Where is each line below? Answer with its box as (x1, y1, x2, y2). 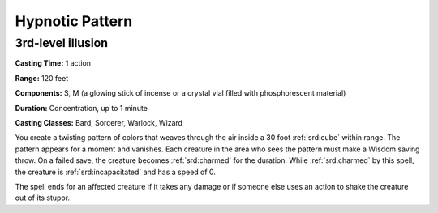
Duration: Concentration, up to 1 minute (15, 103, 148, 113)
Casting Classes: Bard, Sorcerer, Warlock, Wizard (15, 117, 182, 127)
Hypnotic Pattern (15, 12, 133, 30)
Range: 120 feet (15, 73, 69, 83)
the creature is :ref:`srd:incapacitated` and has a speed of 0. (15, 167, 217, 177)
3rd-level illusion (15, 36, 109, 50)
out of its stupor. (15, 193, 71, 202)
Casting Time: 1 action (15, 58, 92, 68)
